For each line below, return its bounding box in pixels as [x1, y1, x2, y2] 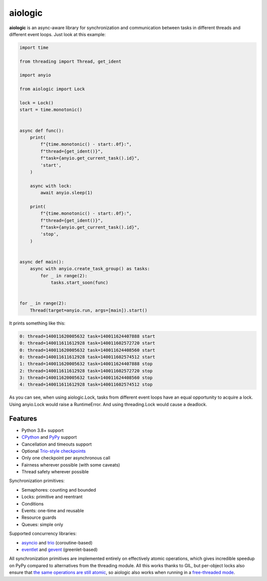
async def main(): [19, 259, 64, 265]
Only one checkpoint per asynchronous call [21, 455, 111, 461]
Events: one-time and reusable [21, 508, 84, 514]
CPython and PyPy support [21, 434, 77, 440]
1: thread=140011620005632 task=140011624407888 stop [19, 361, 153, 367]
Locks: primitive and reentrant [21, 494, 83, 500]
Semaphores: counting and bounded [21, 487, 96, 493]
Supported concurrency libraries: [9, 531, 77, 537]
